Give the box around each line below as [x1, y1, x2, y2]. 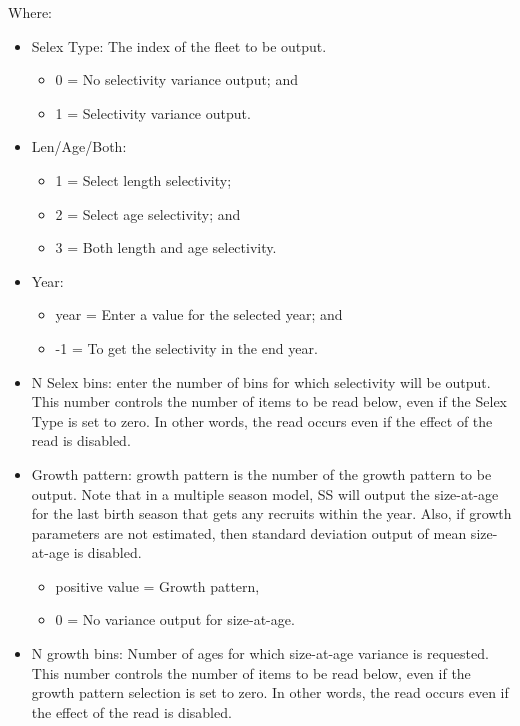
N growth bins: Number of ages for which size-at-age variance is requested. [31, 643, 489, 664]
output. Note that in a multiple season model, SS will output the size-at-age [31, 483, 499, 504]
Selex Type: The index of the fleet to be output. [31, 35, 327, 56]
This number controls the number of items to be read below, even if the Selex [31, 391, 507, 412]
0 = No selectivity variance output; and [55, 69, 298, 90]
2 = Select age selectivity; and [55, 203, 241, 224]
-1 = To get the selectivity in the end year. [55, 337, 318, 358]
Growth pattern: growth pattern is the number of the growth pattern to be [31, 463, 492, 484]
